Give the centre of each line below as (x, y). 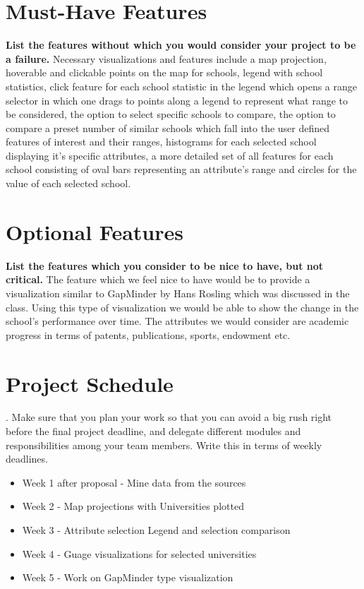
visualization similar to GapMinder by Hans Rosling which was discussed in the (178, 293)
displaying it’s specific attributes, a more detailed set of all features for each (170, 155)
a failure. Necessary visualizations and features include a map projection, (166, 58)
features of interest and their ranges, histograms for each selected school (161, 142)
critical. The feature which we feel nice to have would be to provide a (158, 279)
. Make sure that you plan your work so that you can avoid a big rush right (169, 417)
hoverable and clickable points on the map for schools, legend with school (164, 72)
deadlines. (27, 459)
